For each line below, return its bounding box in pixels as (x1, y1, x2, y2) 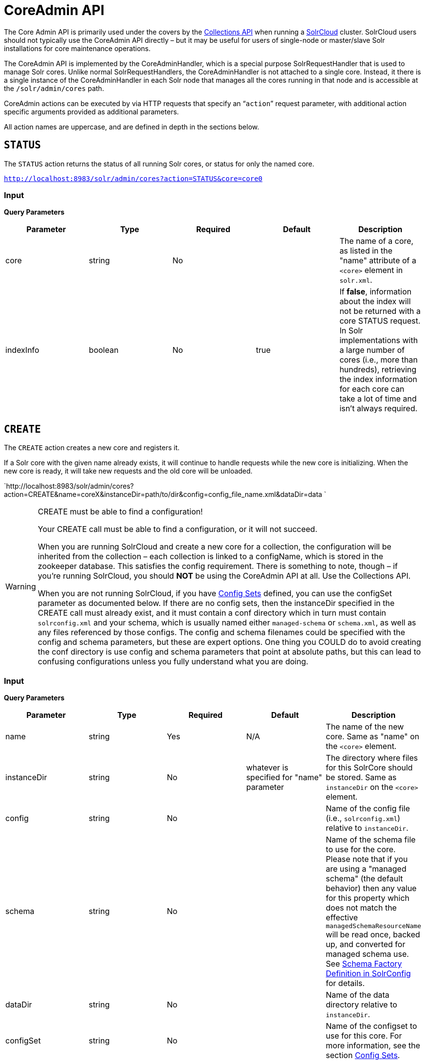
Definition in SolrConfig (326, 968, 411, 978)
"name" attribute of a (339, 256, 416, 266)
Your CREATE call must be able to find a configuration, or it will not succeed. (37, 524, 317, 534)
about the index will (339, 296, 411, 307)
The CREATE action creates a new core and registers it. (4, 443, 180, 452)
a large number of (339, 345, 405, 355)
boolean (89, 345, 119, 355)
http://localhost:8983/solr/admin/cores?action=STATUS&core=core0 (4, 174, 263, 183)
